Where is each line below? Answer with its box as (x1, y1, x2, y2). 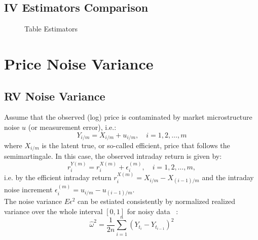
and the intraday (202, 172, 254, 183)
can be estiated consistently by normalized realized (78, 196, 236, 207)
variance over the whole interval (4, 205, 103, 216)
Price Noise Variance (4, 53, 154, 74)
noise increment (4, 184, 53, 195)
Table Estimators (24, 23, 78, 34)
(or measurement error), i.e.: (28, 121, 117, 132)
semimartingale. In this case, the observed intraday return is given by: (4, 151, 222, 161)
